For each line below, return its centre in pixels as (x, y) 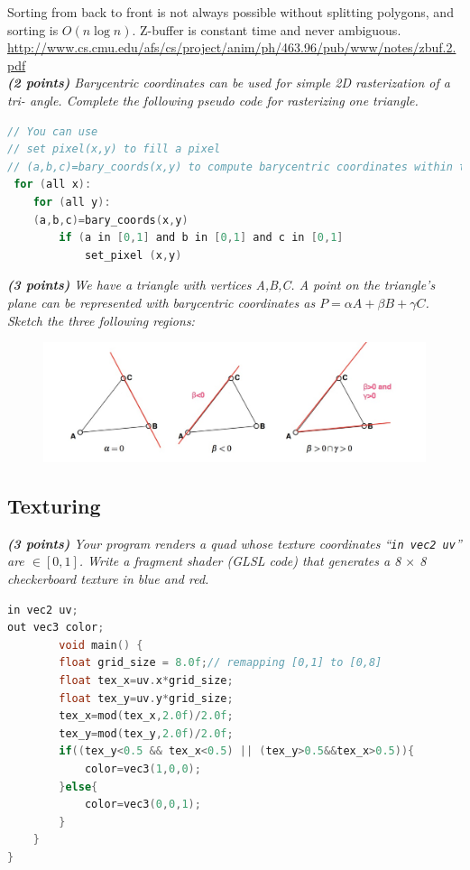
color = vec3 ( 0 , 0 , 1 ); (143, 805)
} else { (78, 787)
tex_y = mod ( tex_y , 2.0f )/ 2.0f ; (146, 733)
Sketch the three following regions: (101, 320)
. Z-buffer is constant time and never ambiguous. (267, 29)
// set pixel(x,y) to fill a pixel (114, 149)
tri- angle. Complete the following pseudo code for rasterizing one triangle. (213, 100)
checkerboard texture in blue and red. (108, 579)
